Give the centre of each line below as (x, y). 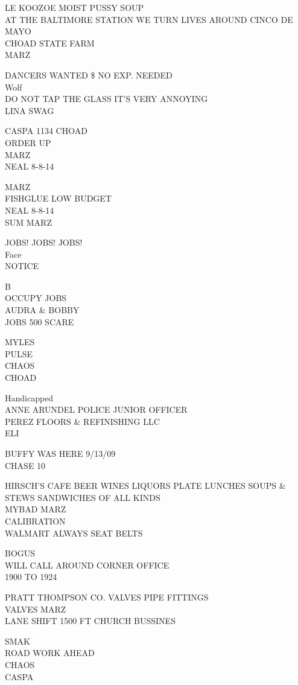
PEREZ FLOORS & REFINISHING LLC (82, 421)
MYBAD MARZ (36, 509)
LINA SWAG (30, 110)
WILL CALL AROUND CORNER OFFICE (87, 565)
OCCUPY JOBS (36, 298)
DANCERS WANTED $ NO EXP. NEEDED (89, 75)
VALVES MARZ (36, 609)
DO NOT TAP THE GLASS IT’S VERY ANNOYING (106, 99)
